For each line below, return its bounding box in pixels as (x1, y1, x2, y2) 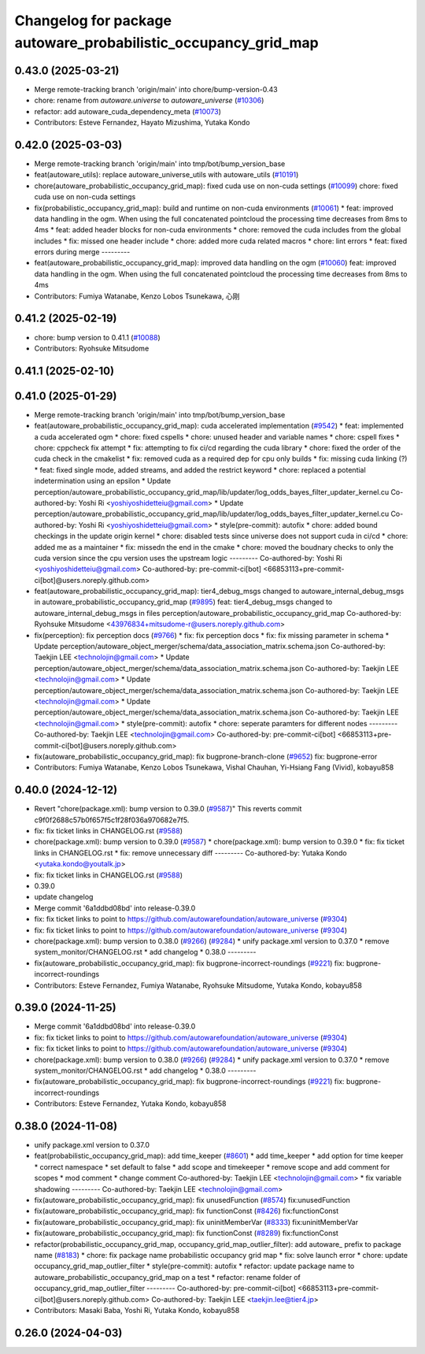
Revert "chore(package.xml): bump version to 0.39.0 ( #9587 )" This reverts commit (34, 804, 302, 814)
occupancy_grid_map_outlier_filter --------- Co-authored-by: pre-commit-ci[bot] (34, 1284, 297, 1293)
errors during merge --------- (34, 247, 131, 257)
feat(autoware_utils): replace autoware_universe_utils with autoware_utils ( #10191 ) (34, 170, 299, 180)
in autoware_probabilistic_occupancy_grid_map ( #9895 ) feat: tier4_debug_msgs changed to (34, 597, 333, 607)
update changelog (34, 892, 94, 902)
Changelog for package (14, 12, 172, 29)
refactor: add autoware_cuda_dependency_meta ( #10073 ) (34, 106, 222, 116)
